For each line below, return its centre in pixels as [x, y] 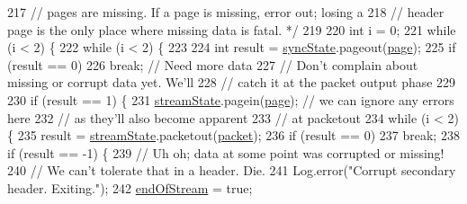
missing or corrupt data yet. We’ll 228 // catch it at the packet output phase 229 [232, 82]
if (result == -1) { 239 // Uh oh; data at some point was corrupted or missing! [226, 152]
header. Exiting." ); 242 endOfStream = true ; [130, 187]
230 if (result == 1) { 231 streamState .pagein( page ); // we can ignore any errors [231, 99]
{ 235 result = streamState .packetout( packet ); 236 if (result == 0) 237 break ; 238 [233, 135]
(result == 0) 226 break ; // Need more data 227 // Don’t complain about [213, 64]
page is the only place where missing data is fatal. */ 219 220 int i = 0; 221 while [232, 29]
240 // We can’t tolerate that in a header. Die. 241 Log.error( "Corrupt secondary [232, 170]
